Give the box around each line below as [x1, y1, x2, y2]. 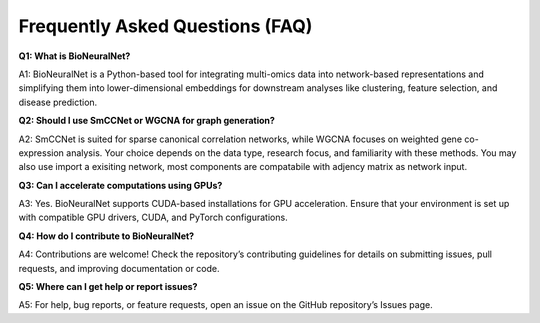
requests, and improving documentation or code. [18, 262, 220, 274]
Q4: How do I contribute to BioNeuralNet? [18, 230, 195, 242]
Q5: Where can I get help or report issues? [18, 281, 198, 293]
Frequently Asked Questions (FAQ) [18, 15, 313, 37]
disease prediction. [18, 96, 98, 108]
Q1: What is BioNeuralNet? [18, 50, 131, 62]
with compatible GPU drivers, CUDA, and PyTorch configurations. [18, 211, 289, 224]
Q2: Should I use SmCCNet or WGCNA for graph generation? [18, 115, 275, 127]
